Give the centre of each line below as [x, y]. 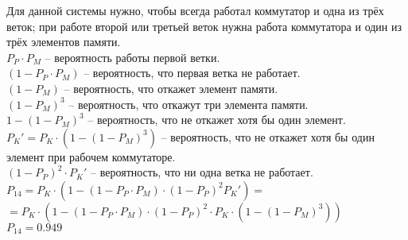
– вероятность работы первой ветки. [132, 57]
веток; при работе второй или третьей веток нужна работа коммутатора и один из [204, 26]
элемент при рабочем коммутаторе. [91, 156]
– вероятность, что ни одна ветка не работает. [202, 172]
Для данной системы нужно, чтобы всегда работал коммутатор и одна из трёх [195, 10]
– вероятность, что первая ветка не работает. [192, 73]
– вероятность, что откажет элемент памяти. [171, 88]
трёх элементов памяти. [64, 42]
